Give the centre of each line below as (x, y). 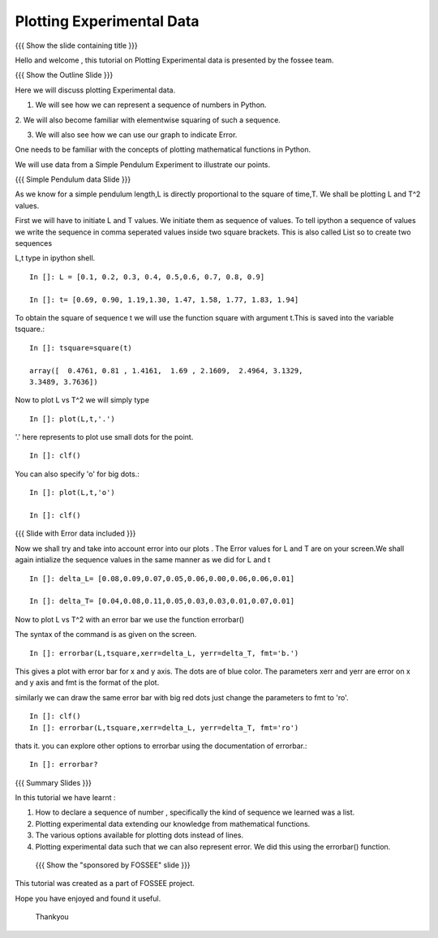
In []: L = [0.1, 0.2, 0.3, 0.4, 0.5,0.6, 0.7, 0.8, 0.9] (147, 277)
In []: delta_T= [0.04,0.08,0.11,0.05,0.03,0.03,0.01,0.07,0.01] (162, 601)
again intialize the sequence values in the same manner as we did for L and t (143, 560)
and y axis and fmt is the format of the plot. (87, 682)
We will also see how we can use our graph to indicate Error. (136, 135)
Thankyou (52, 917)
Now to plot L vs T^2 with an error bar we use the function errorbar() (130, 619)
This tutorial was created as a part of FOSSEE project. (105, 884)
